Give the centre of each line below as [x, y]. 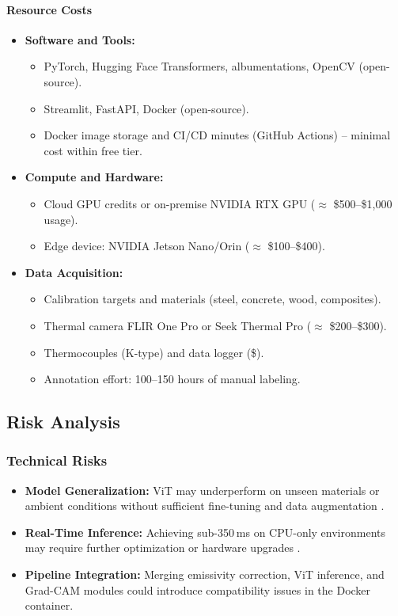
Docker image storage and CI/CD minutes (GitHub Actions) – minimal [217, 135]
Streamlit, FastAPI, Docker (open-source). [146, 108]
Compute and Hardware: [94, 177]
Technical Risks [57, 460]
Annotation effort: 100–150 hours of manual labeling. [172, 379]
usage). [61, 219]
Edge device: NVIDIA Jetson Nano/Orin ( [147, 246]
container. [49, 605]
